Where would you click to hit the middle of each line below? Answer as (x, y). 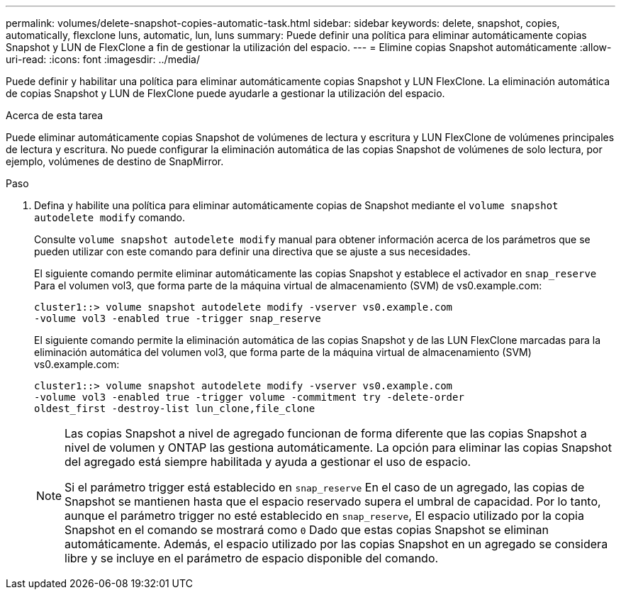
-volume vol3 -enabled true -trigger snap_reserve (178, 318)
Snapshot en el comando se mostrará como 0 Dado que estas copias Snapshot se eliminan (307, 530)
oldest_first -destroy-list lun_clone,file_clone (175, 408)
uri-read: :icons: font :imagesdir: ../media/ (103, 59)
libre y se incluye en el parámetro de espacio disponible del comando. (252, 558)
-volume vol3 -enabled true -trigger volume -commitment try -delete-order (249, 397)
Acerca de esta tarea (55, 115)
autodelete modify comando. (110, 217)
